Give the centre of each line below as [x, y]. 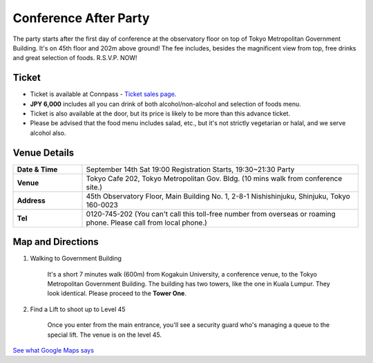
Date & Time [37, 169]
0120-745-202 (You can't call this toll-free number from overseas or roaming [211, 214]
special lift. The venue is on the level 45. [105, 335]
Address [31, 201]
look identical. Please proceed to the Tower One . [117, 293]
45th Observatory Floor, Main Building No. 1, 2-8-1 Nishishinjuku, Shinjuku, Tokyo [218, 196]
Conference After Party [81, 18]
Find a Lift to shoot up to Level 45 [78, 309]
